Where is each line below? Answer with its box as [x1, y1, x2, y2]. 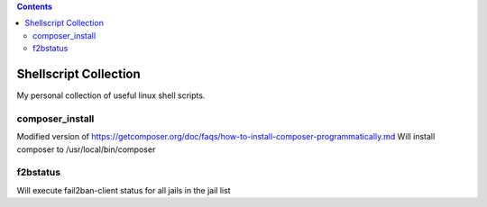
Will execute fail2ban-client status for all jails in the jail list [16, 184, 231, 195]
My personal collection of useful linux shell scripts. [16, 90, 206, 101]
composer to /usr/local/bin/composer [16, 144, 156, 155]
